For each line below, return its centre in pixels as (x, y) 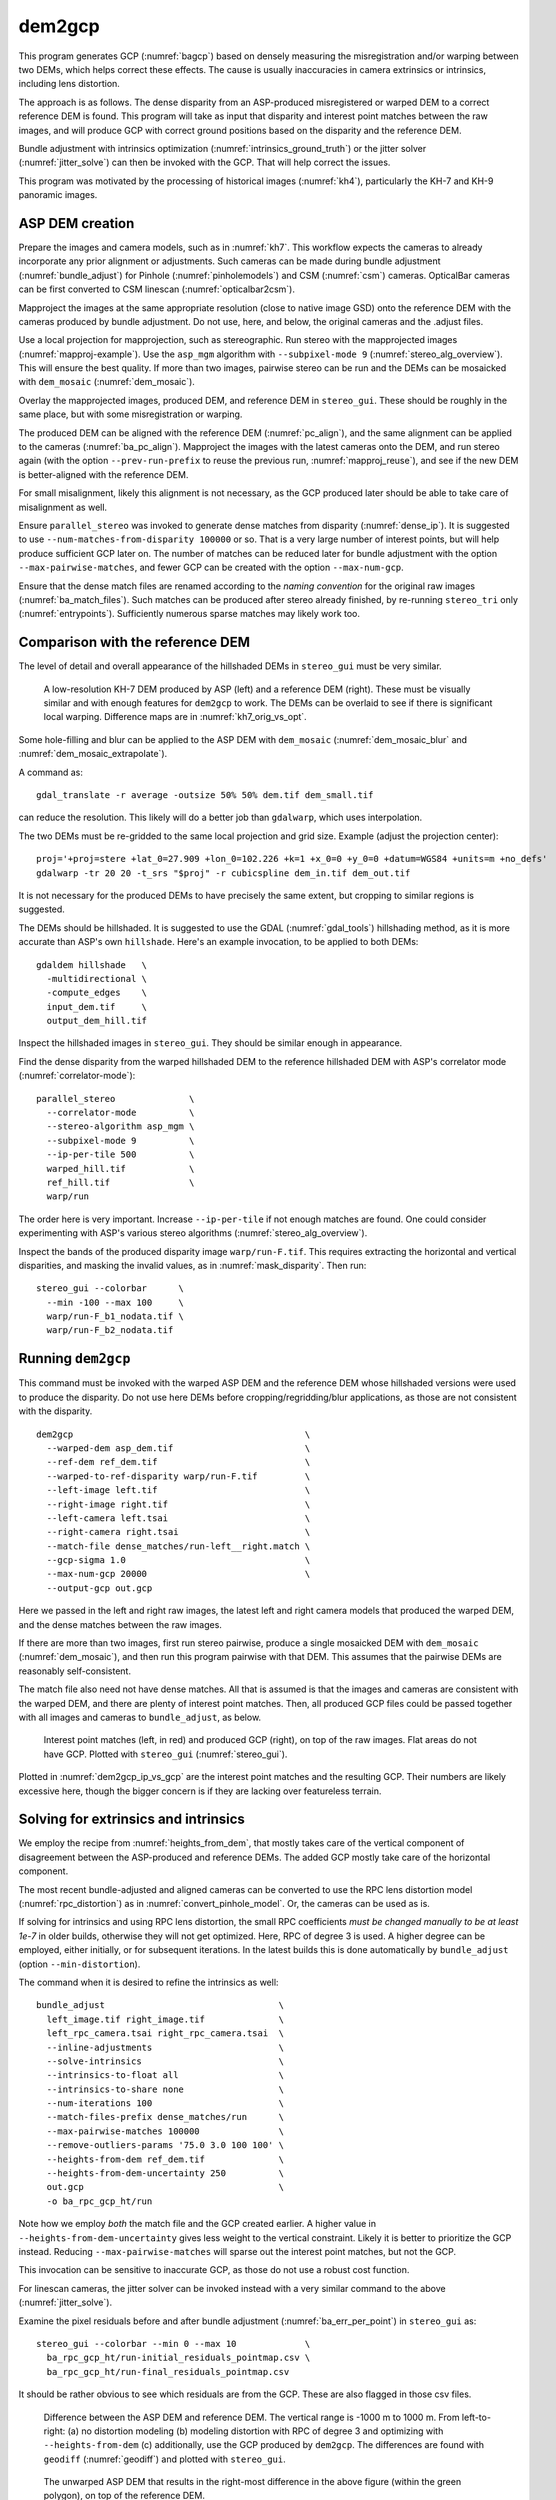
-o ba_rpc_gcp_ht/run (99, 2201)
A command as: (51, 772)
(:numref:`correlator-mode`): (77, 1076)
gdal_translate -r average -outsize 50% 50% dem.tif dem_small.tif (205, 794)
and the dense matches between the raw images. (120, 1624)
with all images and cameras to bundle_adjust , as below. (140, 1717)
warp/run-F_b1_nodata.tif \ (115, 1316)
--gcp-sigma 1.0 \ (178, 1560)
